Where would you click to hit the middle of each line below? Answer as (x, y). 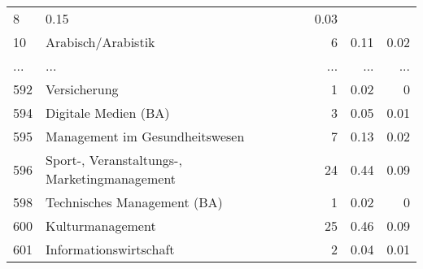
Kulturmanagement (101, 226)
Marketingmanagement (111, 178)
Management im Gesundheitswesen (145, 136)
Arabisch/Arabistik (100, 42)
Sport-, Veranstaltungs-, (114, 160)
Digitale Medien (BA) (108, 113)
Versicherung (82, 89)
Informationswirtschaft (110, 249)
